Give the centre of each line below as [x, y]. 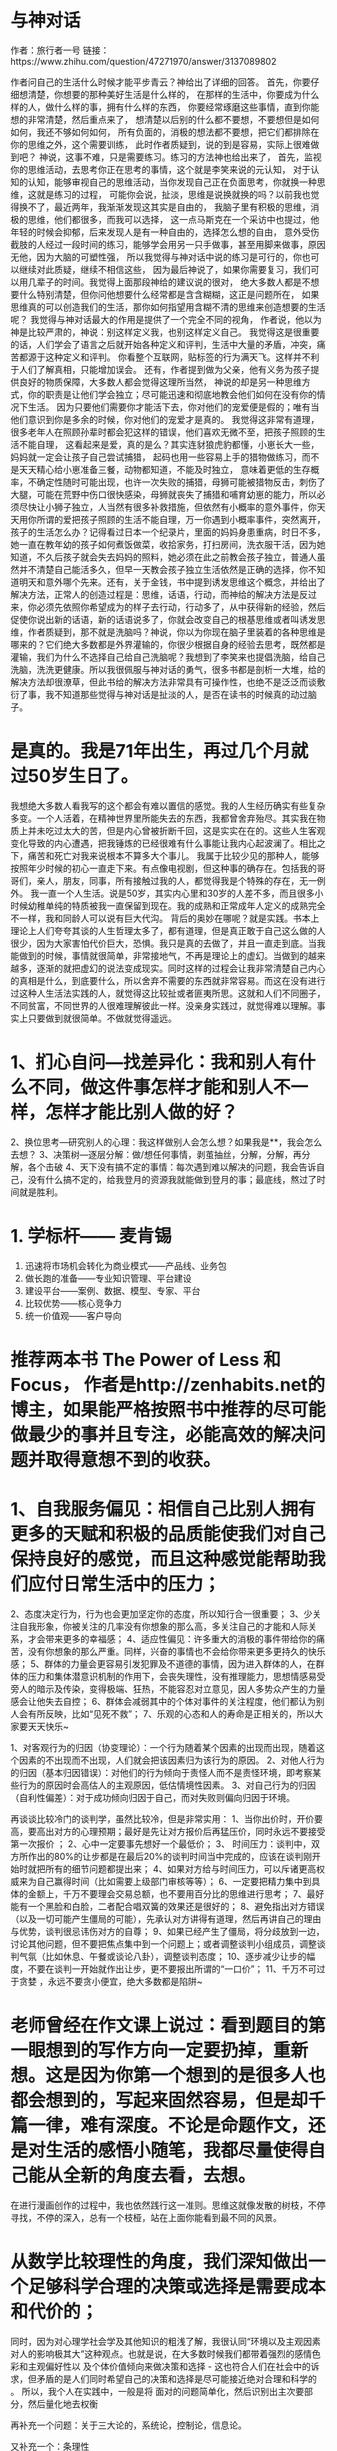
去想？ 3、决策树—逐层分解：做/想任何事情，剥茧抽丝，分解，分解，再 [156, 1154]
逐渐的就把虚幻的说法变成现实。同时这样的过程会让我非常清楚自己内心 [181, 968]
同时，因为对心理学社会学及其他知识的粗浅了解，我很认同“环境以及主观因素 [166, 2341]
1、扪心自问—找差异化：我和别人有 [154, 1062]
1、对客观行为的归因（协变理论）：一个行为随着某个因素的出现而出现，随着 [163, 1747]
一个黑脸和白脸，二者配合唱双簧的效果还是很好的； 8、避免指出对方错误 [176, 1906]
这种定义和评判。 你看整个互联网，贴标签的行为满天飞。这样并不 [177, 357]
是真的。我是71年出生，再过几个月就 [159, 751]
